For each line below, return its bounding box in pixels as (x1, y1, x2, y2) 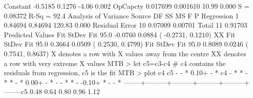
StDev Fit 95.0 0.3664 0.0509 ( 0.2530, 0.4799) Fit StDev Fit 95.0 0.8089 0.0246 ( (4, 39, 249, 49)
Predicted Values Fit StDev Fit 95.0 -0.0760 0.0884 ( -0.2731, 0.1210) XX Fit (4, 29, 235, 39)
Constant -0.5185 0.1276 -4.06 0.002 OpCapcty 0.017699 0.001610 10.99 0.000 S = (4, 1, 250, 11)
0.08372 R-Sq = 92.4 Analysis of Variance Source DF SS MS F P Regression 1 (4, 10, 239, 20)
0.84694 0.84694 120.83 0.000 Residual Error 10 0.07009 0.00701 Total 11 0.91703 (4, 20, 248, 30)
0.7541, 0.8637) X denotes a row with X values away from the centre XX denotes (4, 48, 246, 58)
